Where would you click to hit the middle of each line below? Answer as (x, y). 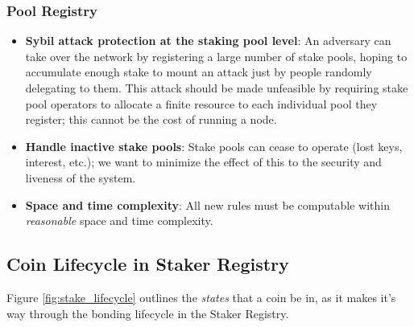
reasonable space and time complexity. (119, 221)
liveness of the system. (81, 177)
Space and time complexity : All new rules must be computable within (207, 204)
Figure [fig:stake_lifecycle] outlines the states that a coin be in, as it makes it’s (201, 297)
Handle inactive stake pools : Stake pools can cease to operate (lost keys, (214, 146)
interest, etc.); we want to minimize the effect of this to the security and (203, 162)
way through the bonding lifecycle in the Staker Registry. (148, 313)
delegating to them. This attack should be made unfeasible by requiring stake (217, 88)
